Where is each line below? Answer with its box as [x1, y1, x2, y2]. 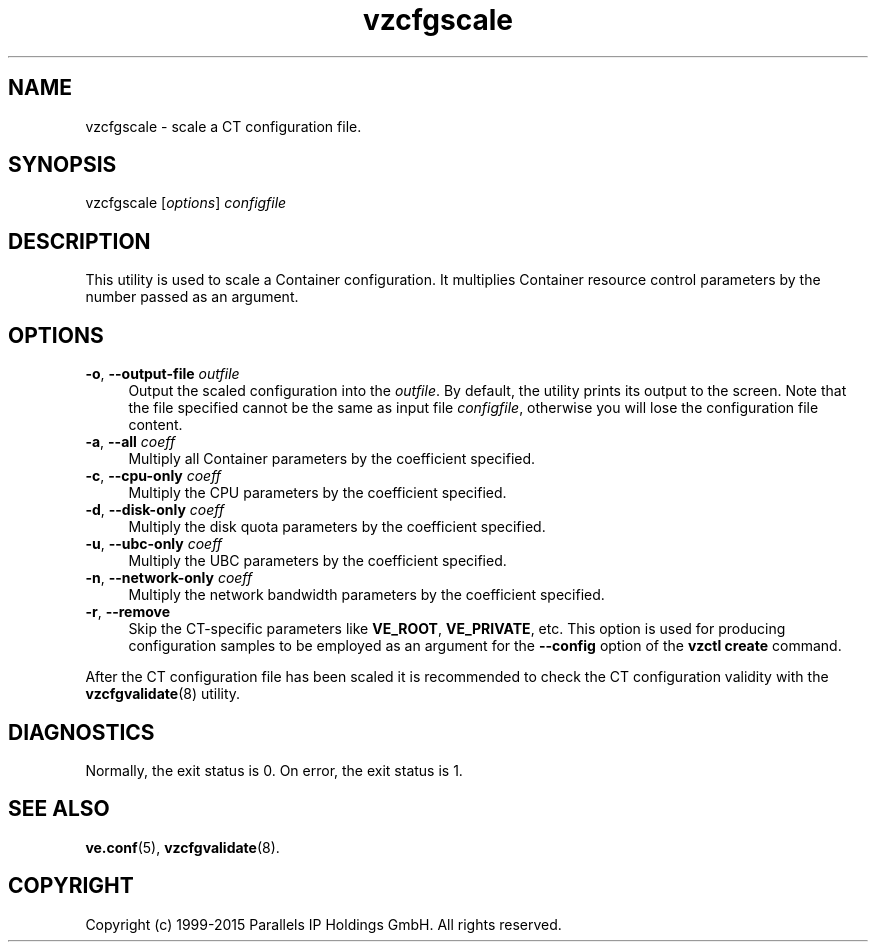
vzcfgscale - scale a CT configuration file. [85, 117, 362, 135]
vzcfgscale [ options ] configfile [85, 194, 287, 212]
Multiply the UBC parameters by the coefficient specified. [128, 552, 507, 570]
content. [128, 416, 183, 434]
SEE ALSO [8, 796, 110, 822]
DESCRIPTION [8, 228, 151, 254]
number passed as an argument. [85, 288, 299, 306]
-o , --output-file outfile [85, 365, 240, 383]
